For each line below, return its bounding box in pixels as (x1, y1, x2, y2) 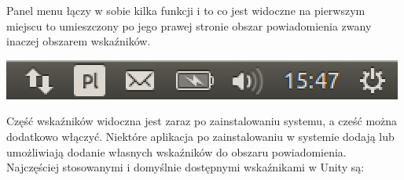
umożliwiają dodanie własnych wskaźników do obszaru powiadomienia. (6, 143, 347, 160)
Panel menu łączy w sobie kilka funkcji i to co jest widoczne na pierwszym (6, 2, 365, 18)
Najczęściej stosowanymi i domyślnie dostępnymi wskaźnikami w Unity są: (6, 159, 365, 175)
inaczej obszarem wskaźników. (6, 33, 151, 49)
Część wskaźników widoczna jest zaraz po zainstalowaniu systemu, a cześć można (6, 113, 398, 129)
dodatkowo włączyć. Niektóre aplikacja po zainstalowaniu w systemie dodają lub (6, 128, 395, 144)
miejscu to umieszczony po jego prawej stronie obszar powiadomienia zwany (6, 17, 372, 34)
